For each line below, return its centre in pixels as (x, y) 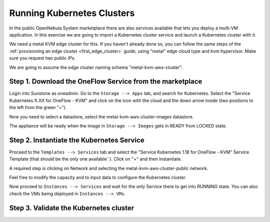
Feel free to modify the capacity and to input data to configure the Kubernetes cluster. (98, 177)
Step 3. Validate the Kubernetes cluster (72, 208)
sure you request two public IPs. (42, 58)
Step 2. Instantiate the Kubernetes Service (77, 140)
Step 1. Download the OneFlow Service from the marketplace (106, 82)
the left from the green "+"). (38, 107)
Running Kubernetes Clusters (72, 13)
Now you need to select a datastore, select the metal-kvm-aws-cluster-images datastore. (101, 116)
